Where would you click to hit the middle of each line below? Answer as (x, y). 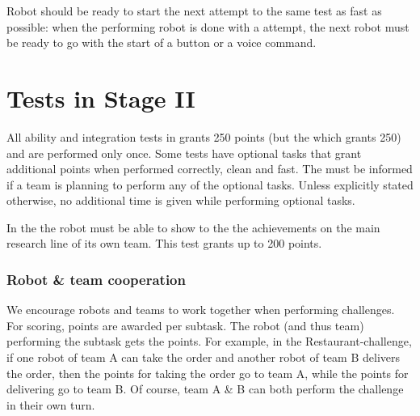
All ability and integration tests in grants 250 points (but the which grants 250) (204, 136)
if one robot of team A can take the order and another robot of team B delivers (203, 357)
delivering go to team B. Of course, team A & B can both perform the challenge (205, 389)
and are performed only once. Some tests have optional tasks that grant (184, 153)
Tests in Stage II (101, 98)
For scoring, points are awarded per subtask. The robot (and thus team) (185, 325)
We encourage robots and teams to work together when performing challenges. (201, 310)
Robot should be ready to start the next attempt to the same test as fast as (194, 11)
